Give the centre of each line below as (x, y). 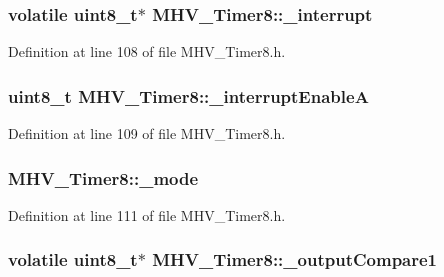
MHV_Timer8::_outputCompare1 (295, 259)
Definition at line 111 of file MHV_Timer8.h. (147, 214)
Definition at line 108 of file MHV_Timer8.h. (147, 51)
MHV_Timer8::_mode (103, 177)
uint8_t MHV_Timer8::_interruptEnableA (188, 95)
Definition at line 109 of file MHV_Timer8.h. (147, 133)
